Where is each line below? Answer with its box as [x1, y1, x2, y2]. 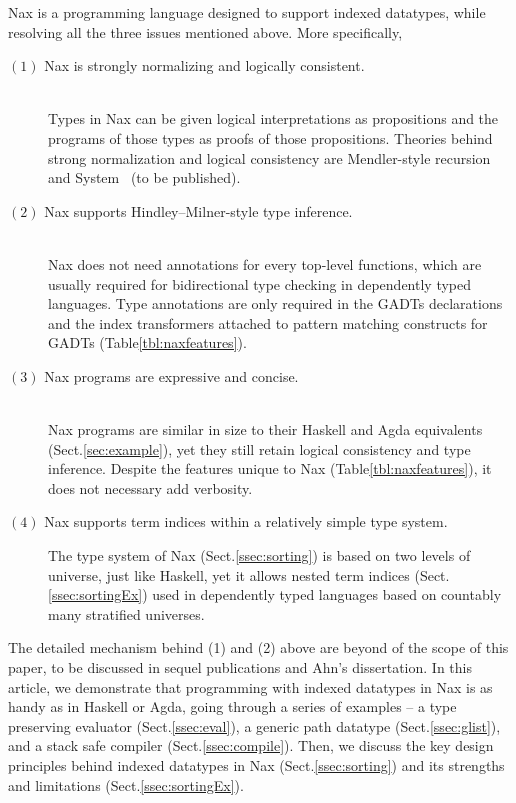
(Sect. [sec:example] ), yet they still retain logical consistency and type [48, 438, 471, 459]
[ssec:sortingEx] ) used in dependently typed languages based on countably [48, 584, 502, 605]
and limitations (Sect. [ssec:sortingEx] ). [8, 774, 244, 795]
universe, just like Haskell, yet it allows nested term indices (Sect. [48, 564, 450, 585]
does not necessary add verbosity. [48, 477, 253, 498]
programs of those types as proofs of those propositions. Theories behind [48, 127, 493, 148]
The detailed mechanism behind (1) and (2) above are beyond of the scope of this [8, 637, 509, 658]
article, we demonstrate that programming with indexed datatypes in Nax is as [8, 676, 493, 697]
